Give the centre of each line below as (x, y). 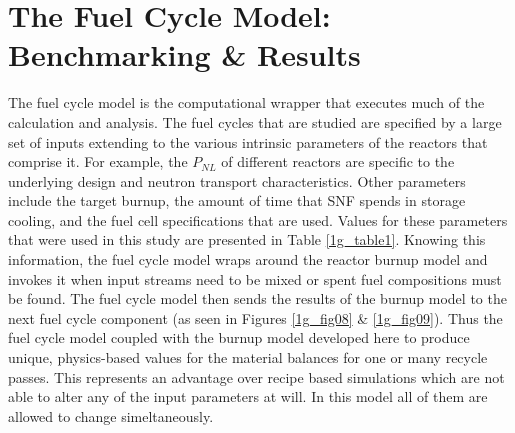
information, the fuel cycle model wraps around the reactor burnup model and (248, 259)
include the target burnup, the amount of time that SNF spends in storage (237, 200)
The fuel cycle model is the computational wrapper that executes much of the (246, 102)
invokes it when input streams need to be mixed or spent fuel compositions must (255, 278)
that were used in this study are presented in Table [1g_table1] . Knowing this (247, 239)
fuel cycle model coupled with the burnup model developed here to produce (239, 337)
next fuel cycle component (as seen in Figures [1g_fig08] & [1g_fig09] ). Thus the (255, 317)
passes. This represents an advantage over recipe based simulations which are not (256, 376)
